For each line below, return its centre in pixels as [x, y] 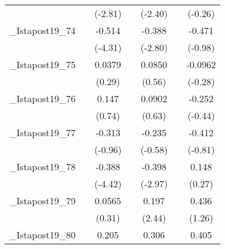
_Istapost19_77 [43, 132]
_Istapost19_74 [43, 30]
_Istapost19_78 [43, 166]
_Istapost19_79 [43, 201]
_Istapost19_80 [43, 235]
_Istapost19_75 [43, 64]
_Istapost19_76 [43, 98]
